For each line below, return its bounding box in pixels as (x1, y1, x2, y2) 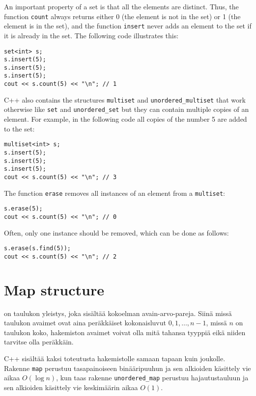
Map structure (4, 279, 104, 299)
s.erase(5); (4, 205, 43, 212)
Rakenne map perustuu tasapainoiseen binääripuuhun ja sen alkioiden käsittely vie (4, 363, 251, 373)
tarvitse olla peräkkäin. (4, 337, 74, 347)
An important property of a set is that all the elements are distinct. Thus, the (4, 1, 239, 11)
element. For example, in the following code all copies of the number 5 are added (4, 114, 247, 124)
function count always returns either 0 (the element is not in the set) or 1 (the (4, 11, 241, 21)
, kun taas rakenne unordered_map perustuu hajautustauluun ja (56, 372, 249, 383)
